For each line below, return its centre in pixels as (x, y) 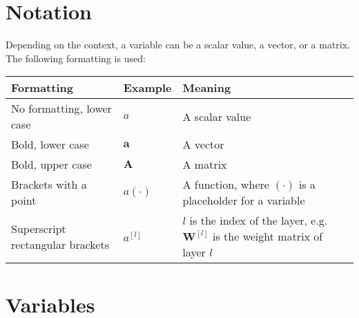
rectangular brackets (60, 244)
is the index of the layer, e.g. (259, 221)
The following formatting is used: (76, 58)
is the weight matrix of (268, 236)
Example (147, 88)
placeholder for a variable (244, 200)
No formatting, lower (61, 109)
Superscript (39, 228)
